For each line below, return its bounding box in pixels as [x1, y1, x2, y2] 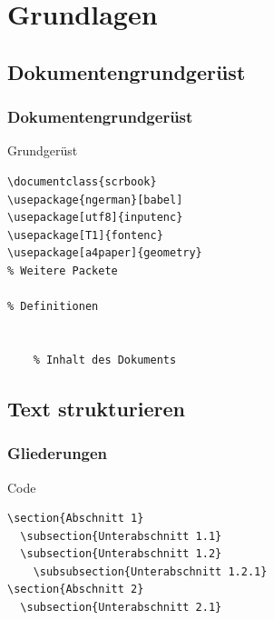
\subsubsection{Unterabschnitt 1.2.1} [33, 565, 268, 578]
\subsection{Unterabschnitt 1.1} [20, 529, 222, 543]
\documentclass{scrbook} [7, 175, 157, 188]
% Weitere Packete [7, 264, 118, 277]
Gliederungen [7, 442, 108, 465]
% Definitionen [7, 300, 99, 314]
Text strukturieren [7, 394, 186, 422]
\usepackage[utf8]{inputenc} [7, 211, 183, 225]
